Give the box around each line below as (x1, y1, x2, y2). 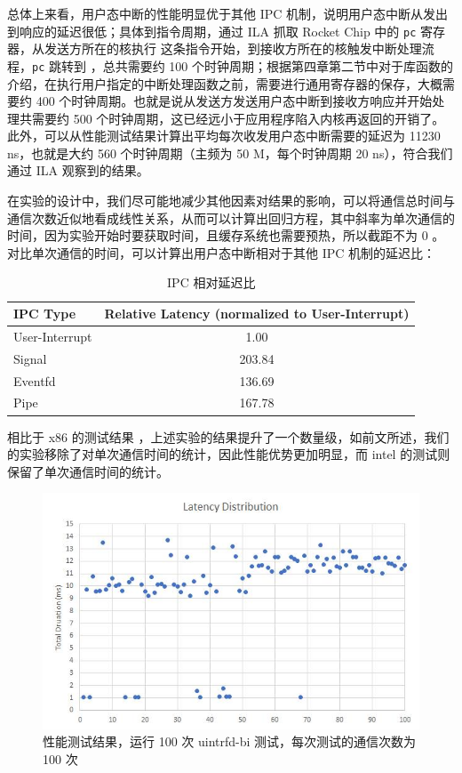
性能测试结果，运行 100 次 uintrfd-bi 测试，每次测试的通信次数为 (43, 732, 417, 751)
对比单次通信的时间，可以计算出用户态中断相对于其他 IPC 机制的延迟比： (7, 243, 436, 262)
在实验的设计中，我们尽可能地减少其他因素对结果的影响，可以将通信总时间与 (7, 191, 455, 210)
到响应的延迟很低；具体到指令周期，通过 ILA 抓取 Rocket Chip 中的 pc (7, 21, 417, 40)
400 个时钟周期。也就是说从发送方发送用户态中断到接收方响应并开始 (36, 92, 433, 110)
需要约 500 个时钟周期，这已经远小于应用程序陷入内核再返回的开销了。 (31, 109, 445, 127)
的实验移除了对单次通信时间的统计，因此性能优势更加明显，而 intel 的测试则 (7, 445, 450, 463)
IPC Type (13, 304, 76, 323)
